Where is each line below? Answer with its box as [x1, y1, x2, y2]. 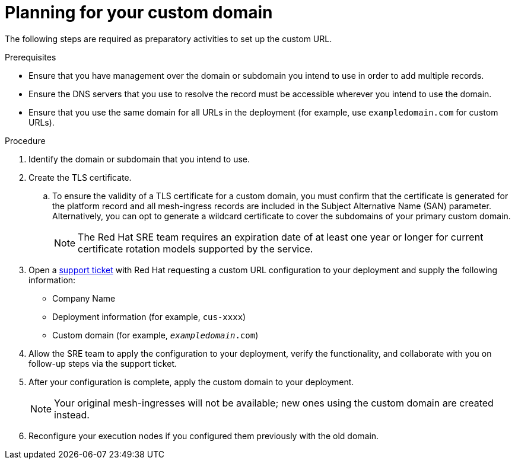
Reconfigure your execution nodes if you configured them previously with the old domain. [28, 430, 379, 441]
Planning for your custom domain [5, 2, 273, 23]
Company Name [52, 293, 116, 303]
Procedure [5, 135, 46, 146]
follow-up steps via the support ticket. [28, 358, 177, 369]
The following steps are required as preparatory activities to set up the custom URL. [5, 33, 332, 44]
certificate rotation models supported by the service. [78, 242, 313, 255]
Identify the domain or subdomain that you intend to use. [28, 153, 250, 164]
